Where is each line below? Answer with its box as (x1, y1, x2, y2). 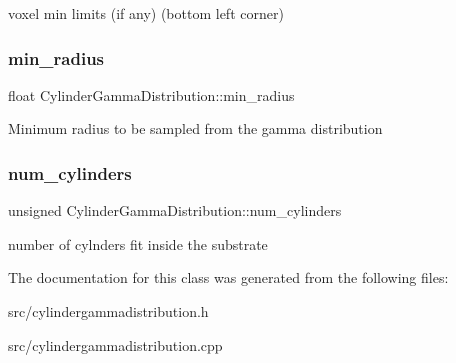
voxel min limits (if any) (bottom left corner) (8, 3, 284, 23)
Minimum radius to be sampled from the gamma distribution (8, 118, 383, 139)
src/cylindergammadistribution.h (8, 301, 209, 321)
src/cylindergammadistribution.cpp (8, 334, 223, 355)
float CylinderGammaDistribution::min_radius (8, 84, 295, 105)
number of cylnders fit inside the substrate (8, 233, 268, 254)
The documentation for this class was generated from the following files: (8, 267, 449, 288)
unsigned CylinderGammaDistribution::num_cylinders (8, 200, 342, 221)
